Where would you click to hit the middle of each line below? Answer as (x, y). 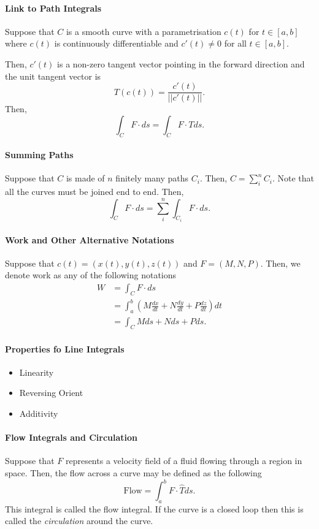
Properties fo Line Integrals (65, 348)
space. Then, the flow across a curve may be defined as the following (133, 472)
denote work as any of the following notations (91, 275)
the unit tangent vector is (53, 76)
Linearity (37, 372)
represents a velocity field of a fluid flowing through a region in (184, 461)
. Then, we (280, 263)
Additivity (39, 413)
